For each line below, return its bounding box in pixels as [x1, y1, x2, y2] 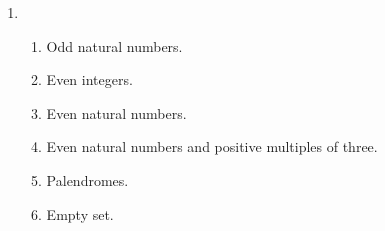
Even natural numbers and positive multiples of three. [46, 136, 378, 157]
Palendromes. [46, 169, 129, 190]
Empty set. [46, 203, 114, 224]
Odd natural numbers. [46, 35, 183, 56]
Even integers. [46, 69, 133, 90]
